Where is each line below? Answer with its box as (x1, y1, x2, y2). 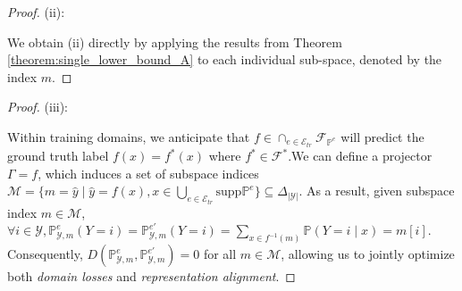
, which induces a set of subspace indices (38, 163, 259, 182)
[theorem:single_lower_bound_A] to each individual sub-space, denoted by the (7, 50, 442, 69)
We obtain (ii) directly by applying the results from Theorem (7, 32, 342, 51)
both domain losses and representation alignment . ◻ (7, 267, 296, 286)
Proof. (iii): (7, 97, 69, 116)
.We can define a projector (288, 146, 433, 165)
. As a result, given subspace (298, 181, 455, 200)
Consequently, (7, 245, 83, 263)
